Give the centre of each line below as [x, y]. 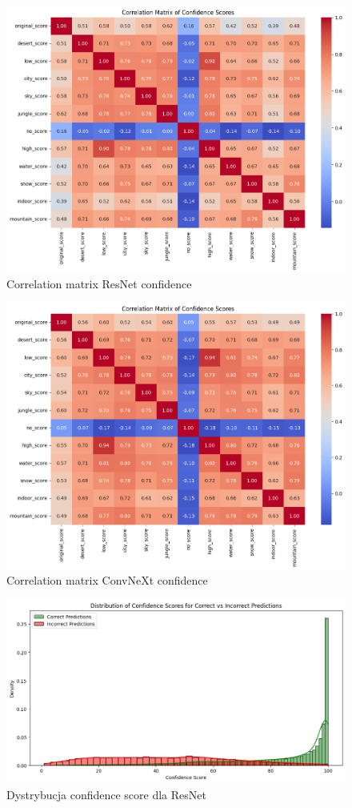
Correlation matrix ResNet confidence [99, 283]
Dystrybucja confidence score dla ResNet [106, 794]
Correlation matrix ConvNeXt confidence [107, 580]
